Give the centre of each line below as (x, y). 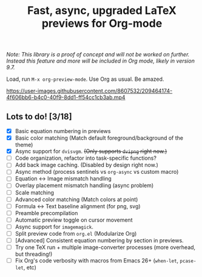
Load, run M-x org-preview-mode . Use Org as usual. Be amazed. (85, 79)
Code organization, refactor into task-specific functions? (86, 158)
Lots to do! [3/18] (39, 116)
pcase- (188, 261)
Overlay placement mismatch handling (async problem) (84, 185)
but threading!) (34, 254)
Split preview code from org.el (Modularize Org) (76, 233)
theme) (24, 145)
